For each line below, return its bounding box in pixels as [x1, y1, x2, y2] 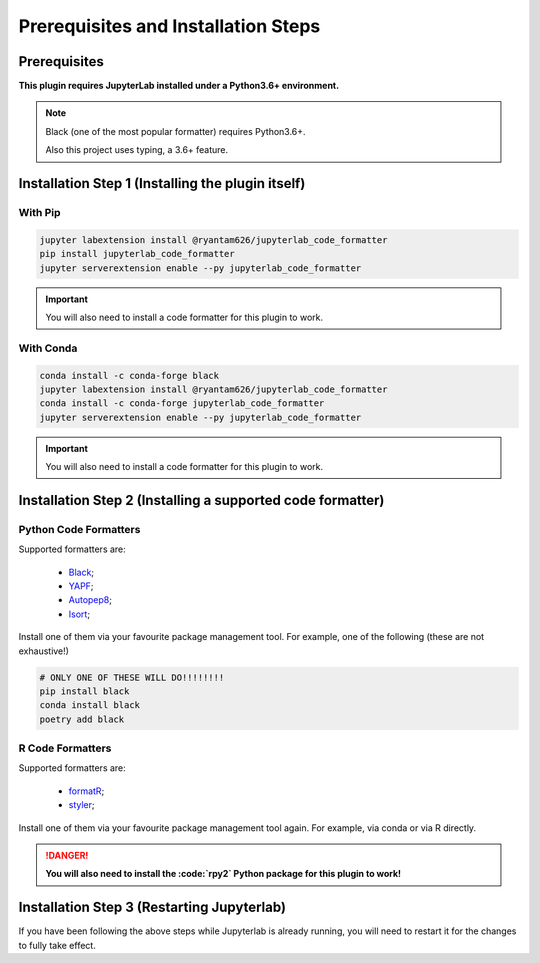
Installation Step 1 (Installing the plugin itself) [18, 175, 306, 192]
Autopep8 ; [68, 594, 112, 606]
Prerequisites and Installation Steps [18, 15, 321, 37]
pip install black [39, 685, 130, 697]
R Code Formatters [18, 741, 112, 755]
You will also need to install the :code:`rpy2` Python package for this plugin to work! [45, 868, 402, 880]
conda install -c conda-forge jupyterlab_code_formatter [39, 398, 325, 409]
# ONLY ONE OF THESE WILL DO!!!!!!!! [39, 671, 225, 683]
